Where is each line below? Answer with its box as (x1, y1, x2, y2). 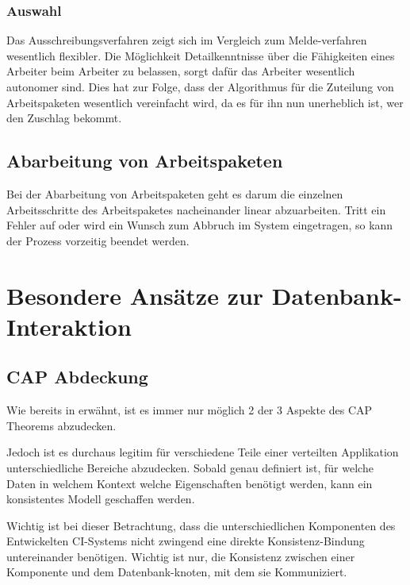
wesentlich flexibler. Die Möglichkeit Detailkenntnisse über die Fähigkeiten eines (6, 47, 395, 64)
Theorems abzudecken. (6, 417, 117, 433)
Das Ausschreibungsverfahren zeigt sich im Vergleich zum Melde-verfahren (6, 32, 367, 48)
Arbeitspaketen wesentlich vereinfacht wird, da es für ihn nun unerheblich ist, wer (6, 94, 404, 110)
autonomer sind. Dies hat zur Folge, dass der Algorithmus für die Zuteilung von (6, 79, 394, 94)
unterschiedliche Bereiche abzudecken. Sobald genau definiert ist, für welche (6, 459, 374, 475)
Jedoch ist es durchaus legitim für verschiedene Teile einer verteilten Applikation (6, 444, 399, 460)
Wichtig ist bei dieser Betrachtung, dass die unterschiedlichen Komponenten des (6, 517, 396, 533)
